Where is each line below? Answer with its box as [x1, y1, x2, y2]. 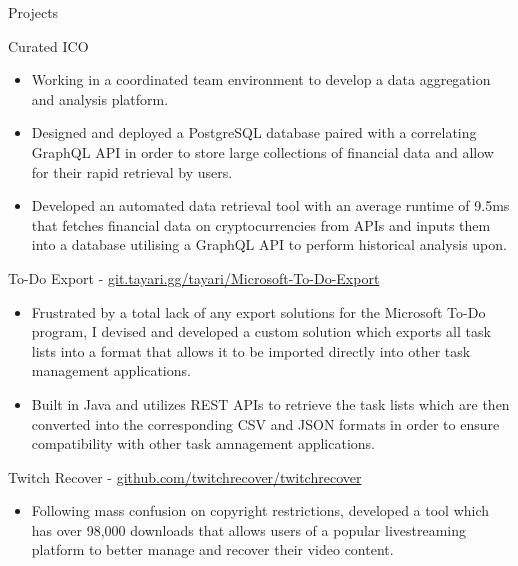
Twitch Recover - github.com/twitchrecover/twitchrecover [8, 466, 362, 487]
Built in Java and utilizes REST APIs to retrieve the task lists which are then [31, 393, 510, 414]
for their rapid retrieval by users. [31, 161, 233, 182]
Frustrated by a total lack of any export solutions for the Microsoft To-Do [31, 301, 486, 322]
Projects [8, 2, 59, 22]
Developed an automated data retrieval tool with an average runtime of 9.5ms [31, 195, 510, 216]
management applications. [31, 360, 191, 381]
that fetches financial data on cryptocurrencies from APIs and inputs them [31, 214, 491, 235]
